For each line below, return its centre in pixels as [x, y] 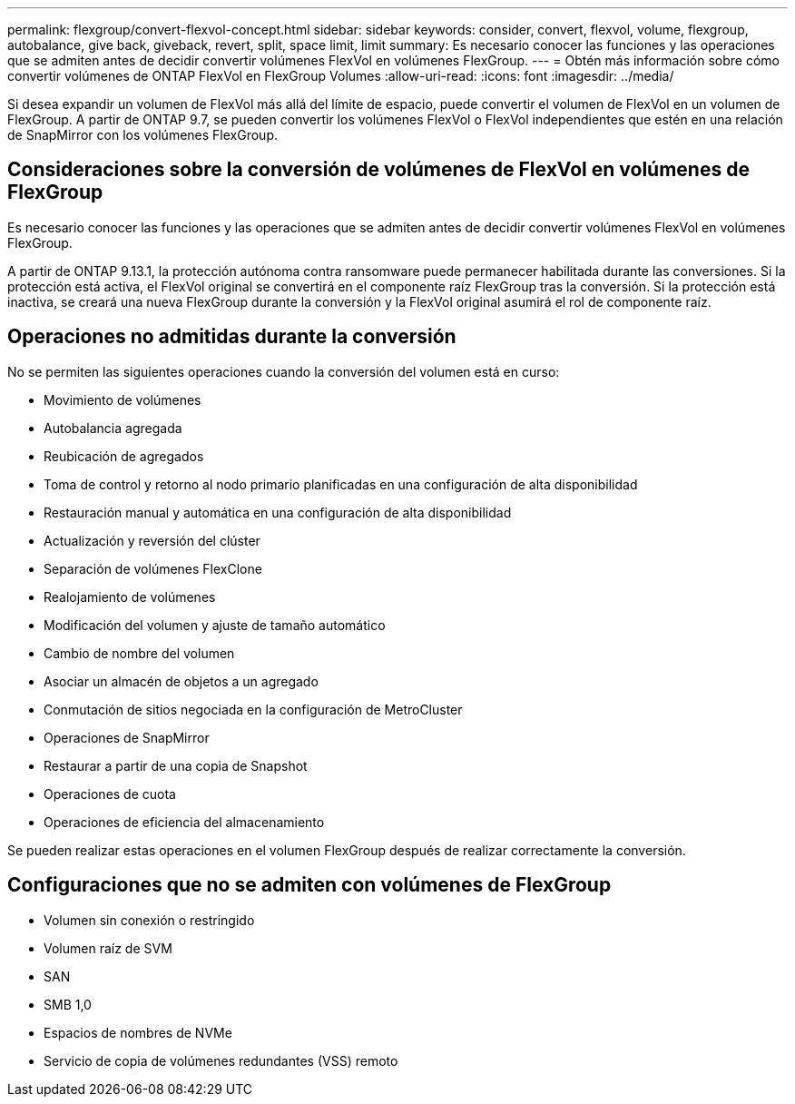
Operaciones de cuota [110, 793]
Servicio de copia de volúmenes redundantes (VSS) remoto [221, 1060]
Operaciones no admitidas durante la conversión [232, 337]
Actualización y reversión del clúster [152, 540]
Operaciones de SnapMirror [127, 737]
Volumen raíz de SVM [108, 948]
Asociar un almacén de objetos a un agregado [181, 681]
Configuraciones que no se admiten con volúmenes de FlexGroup [309, 885]
